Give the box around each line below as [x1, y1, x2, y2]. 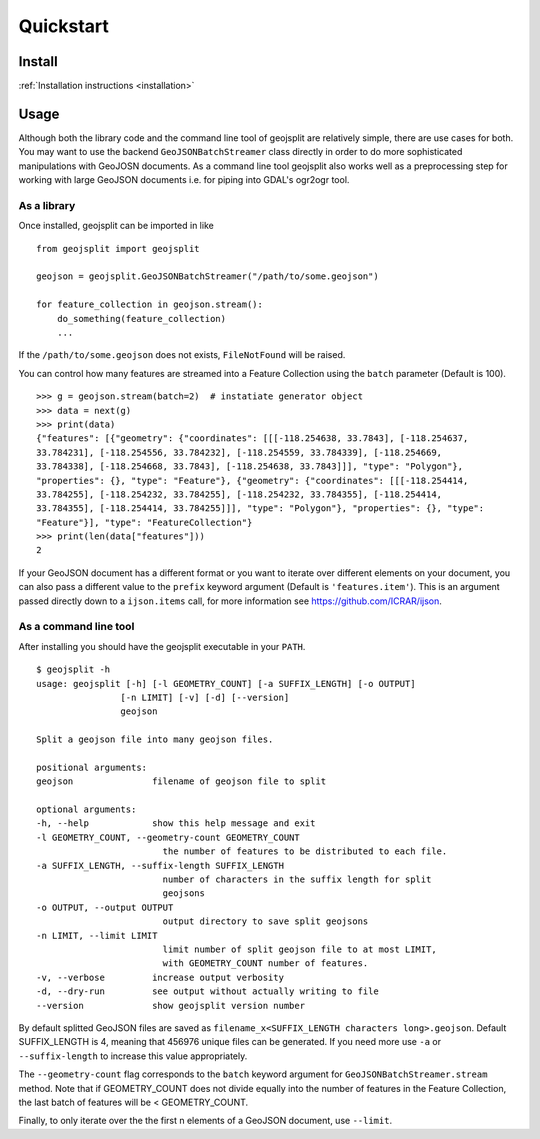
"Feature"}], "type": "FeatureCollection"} [36, 516, 253, 528]
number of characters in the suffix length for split [162, 874, 432, 885]
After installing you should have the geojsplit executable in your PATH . [18, 640, 306, 652]
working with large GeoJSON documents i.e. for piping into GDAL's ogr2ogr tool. [18, 174, 350, 186]
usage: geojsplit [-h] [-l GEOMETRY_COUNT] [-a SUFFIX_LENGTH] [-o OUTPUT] [36, 678, 416, 689]
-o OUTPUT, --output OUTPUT [36, 901, 174, 913]
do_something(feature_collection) [56, 313, 227, 324]
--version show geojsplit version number [36, 1000, 305, 1011]
